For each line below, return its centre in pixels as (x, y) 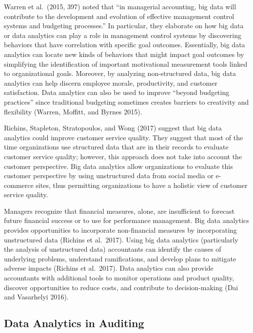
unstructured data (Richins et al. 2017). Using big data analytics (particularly (121, 239)
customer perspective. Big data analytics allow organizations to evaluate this (118, 166)
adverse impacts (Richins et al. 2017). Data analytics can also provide (109, 268)
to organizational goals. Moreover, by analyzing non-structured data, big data (120, 73)
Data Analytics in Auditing (74, 323)
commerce (19, 185)
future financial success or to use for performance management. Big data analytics (126, 220)
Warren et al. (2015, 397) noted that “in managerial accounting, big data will (120, 6)
